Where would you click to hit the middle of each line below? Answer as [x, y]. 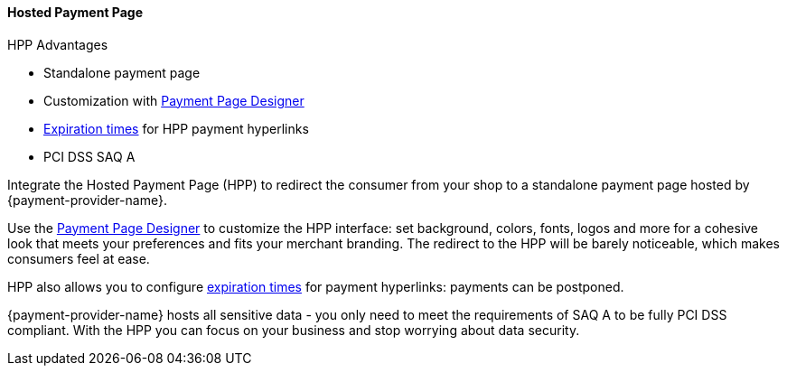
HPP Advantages [58, 44]
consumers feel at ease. [79, 258]
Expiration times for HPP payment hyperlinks [176, 128]
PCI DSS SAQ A [89, 156]
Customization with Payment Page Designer [174, 100]
